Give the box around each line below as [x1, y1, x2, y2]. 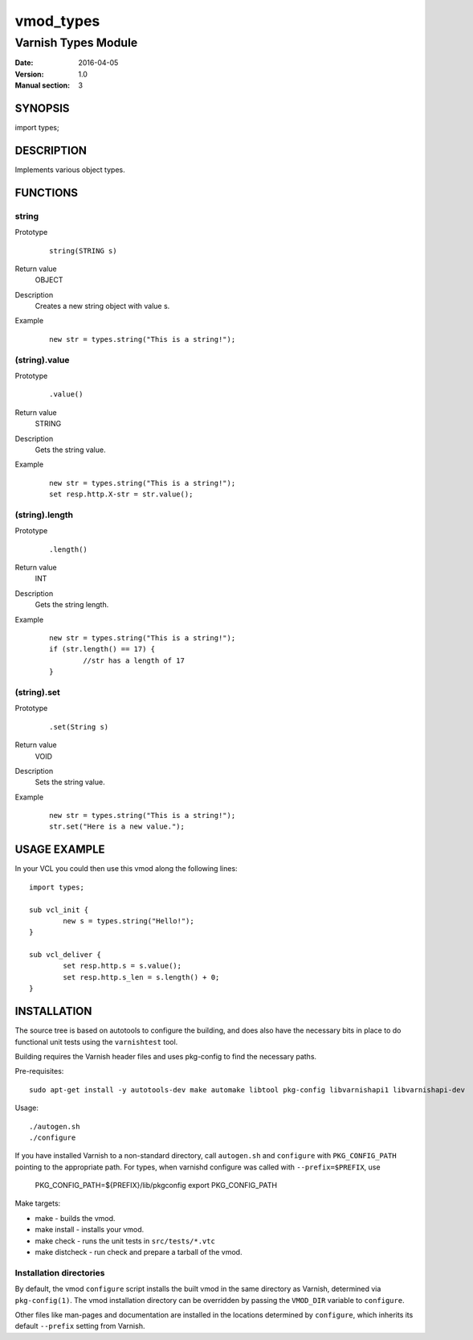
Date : [14, 58, 34, 68]
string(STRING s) [49, 246, 117, 255]
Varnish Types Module [14, 35, 138, 50]
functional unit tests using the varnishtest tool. [14, 1037, 178, 1046]
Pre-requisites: [14, 1067, 64, 1076]
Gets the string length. [35, 600, 109, 610]
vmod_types [14, 12, 100, 30]
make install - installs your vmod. [35, 1225, 145, 1235]
